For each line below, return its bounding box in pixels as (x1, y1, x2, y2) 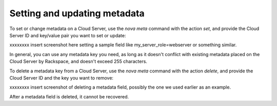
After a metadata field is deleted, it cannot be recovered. (9, 93, 129, 99)
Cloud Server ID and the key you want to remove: (9, 74, 114, 81)
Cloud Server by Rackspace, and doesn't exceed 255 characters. (9, 59, 147, 65)
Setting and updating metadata (9, 8, 145, 19)
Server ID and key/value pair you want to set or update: (9, 32, 126, 38)
